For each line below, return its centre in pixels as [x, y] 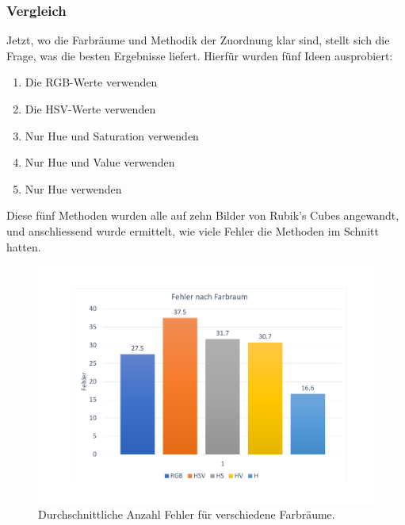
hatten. [24, 246]
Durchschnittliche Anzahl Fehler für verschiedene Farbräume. [187, 514]
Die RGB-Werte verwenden [91, 82]
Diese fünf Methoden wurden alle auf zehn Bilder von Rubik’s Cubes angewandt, [203, 215]
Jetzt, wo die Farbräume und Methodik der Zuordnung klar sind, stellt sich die [198, 40]
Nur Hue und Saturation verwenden [112, 135]
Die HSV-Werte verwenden [90, 109]
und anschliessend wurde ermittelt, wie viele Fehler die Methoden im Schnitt [193, 230]
